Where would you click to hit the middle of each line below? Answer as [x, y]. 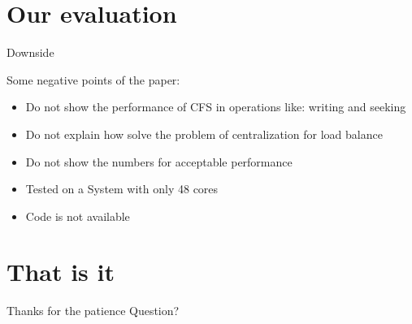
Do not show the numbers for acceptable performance [159, 161]
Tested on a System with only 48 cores [122, 189]
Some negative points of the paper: [93, 79]
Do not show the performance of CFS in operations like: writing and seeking [216, 107]
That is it [61, 272]
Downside [30, 52]
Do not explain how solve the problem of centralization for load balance [204, 134]
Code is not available [78, 216]
